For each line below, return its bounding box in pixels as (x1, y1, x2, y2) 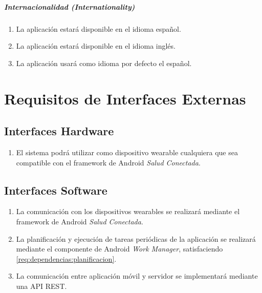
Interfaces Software (4, 182, 107, 198)
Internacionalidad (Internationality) (4, 1, 135, 12)
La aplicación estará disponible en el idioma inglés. (16, 40, 176, 51)
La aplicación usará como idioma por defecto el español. (16, 57, 192, 68)
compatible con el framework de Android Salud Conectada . (16, 157, 201, 168)
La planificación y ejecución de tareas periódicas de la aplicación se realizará (16, 233, 256, 244)
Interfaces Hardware (4, 123, 114, 139)
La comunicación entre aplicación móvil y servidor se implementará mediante (16, 270, 258, 281)
